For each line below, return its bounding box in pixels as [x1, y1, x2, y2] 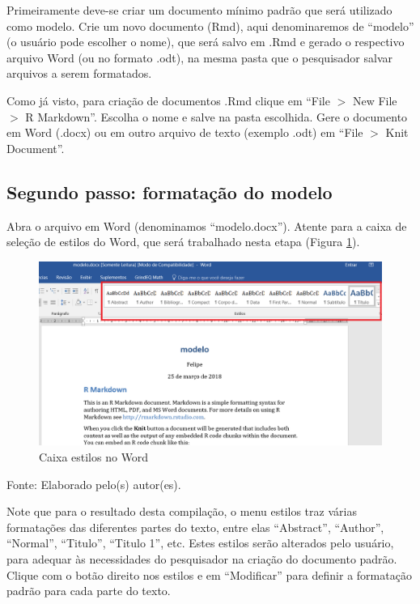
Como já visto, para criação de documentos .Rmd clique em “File [6, 91, 330, 108]
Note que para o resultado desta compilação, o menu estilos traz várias [6, 503, 357, 520]
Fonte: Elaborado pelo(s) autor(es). [6, 475, 181, 492]
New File [352, 91, 397, 108]
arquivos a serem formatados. [6, 65, 152, 82]
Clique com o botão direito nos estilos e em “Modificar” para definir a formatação [6, 566, 412, 583]
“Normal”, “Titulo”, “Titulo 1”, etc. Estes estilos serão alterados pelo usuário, [6, 534, 394, 551]
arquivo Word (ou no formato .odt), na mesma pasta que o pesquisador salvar [6, 49, 392, 66]
